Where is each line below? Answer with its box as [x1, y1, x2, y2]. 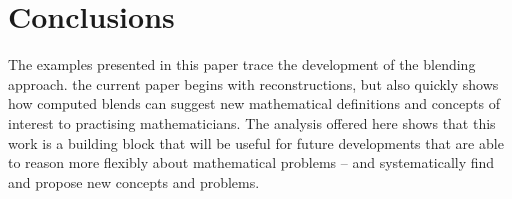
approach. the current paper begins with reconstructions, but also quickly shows [8, 73, 499, 94]
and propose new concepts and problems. [8, 171, 260, 192]
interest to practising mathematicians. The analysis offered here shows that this [8, 112, 496, 133]
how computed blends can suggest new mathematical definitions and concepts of [8, 93, 500, 114]
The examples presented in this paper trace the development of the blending [8, 54, 476, 75]
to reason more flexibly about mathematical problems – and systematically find [8, 152, 495, 173]
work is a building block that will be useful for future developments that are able [8, 132, 504, 153]
